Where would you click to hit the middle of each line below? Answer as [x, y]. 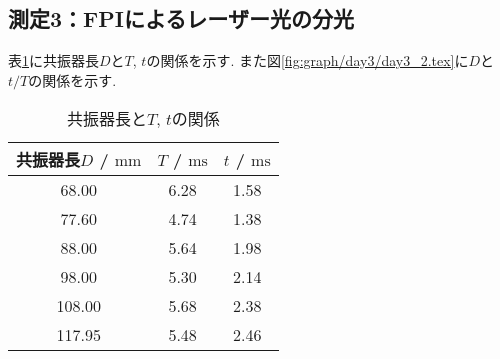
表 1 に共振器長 [53, 60]
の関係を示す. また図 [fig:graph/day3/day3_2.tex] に [307, 60]
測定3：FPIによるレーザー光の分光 [181, 18]
